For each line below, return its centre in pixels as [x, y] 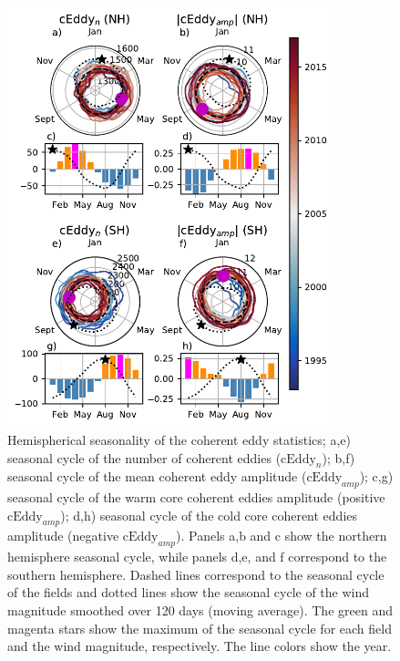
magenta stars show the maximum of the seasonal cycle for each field [200, 628]
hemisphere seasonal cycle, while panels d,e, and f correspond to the [197, 557]
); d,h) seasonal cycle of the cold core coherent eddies [209, 515]
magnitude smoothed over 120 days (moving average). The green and [200, 610]
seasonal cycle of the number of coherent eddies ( [144, 457]
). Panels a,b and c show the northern [282, 536]
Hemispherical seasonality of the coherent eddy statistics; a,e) [179, 439]
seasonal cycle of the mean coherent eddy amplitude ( [157, 476]
